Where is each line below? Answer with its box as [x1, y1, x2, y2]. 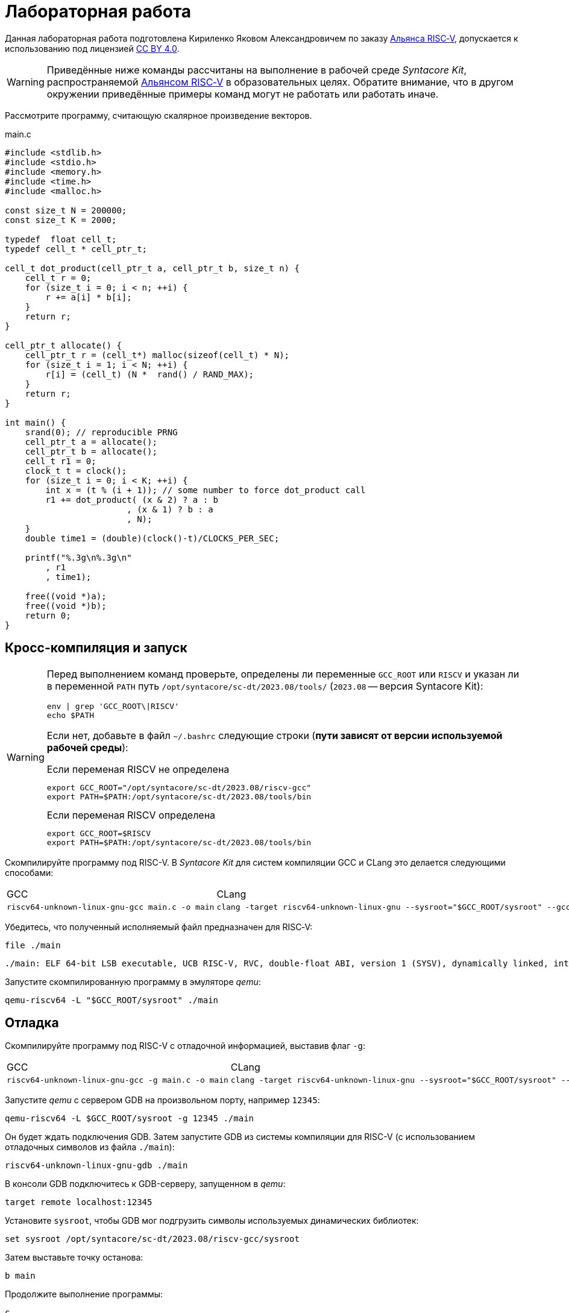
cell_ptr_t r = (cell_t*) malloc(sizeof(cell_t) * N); [25, 350, 290, 360]
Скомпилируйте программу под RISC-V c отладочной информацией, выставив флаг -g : [5, 1041, 366, 1051]
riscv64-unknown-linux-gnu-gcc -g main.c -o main [7, 1075, 228, 1085]
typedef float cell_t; [5, 234, 117, 244]
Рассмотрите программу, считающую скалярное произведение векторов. [5, 110, 312, 121]
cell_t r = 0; [25, 272, 92, 283]
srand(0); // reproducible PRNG [25, 427, 178, 437]
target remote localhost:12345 [5, 1197, 152, 1208]
